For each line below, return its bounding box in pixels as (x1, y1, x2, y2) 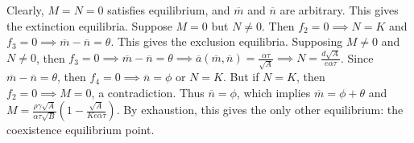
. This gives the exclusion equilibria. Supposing (110, 33, 343, 50)
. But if (222, 68, 259, 85)
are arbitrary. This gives (279, 2, 399, 18)
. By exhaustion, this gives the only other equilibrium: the (116, 101, 404, 118)
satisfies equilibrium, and (107, 2, 230, 18)
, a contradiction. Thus (91, 84, 205, 100)
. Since (340, 49, 374, 66)
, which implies (236, 84, 311, 100)
